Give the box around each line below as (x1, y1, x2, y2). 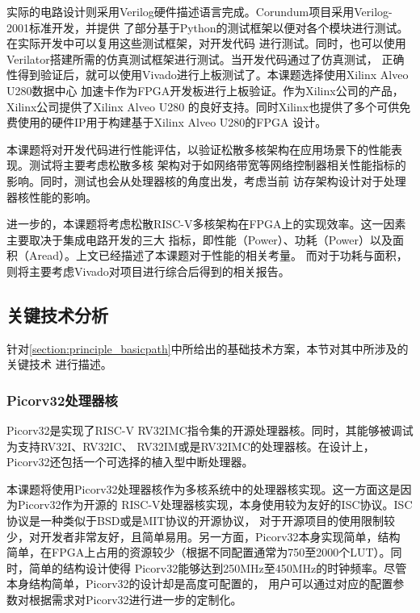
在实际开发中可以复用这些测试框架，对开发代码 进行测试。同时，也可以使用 (6, 35, 406, 52)
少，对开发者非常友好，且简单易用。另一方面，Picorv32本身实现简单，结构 (6, 528, 401, 544)
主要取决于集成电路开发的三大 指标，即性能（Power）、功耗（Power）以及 (6, 231, 393, 248)
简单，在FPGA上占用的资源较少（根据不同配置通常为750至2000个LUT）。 (6, 544, 391, 561)
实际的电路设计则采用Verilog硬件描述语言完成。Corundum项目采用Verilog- (6, 3, 393, 19)
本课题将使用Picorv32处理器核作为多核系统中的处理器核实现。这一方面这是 (6, 480, 401, 497)
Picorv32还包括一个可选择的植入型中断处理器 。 (6, 453, 254, 470)
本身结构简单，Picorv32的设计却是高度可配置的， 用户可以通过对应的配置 (6, 575, 393, 592)
